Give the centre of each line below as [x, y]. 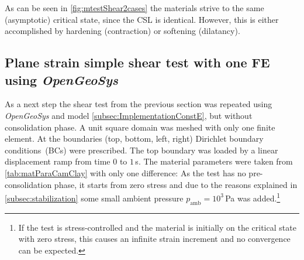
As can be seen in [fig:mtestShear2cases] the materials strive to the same [134, 8]
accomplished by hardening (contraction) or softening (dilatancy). [122, 31]
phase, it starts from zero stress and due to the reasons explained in [176, 184]
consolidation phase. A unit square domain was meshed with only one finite [140, 127]
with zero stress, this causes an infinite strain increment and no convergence [154, 239]
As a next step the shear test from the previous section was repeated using [139, 104]
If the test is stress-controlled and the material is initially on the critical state [157, 227]
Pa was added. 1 [253, 197]
